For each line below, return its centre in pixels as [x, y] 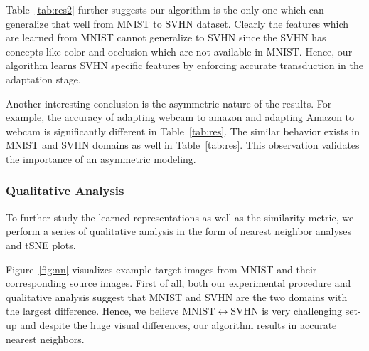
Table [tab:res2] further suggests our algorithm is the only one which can [165, 9]
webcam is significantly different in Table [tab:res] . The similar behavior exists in [183, 131]
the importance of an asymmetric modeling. [101, 158]
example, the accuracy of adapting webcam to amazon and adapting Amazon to [180, 117]
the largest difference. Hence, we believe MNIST [111, 311]
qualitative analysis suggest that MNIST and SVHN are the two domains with [177, 297]
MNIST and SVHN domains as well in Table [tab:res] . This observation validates [183, 145]
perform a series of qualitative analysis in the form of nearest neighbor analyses [179, 231]
